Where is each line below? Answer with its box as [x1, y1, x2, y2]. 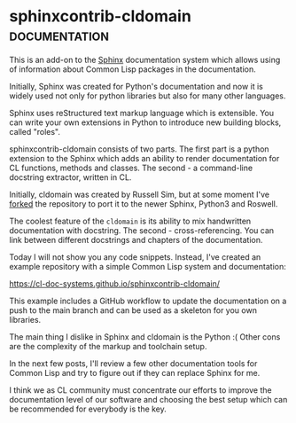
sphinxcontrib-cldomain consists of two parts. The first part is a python [9, 144, 269, 154]
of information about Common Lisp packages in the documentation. [9, 64, 256, 74]
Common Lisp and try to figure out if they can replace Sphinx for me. [9, 367, 261, 378]
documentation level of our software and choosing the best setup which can [9, 394, 288, 404]
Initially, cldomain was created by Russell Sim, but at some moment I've [9, 189, 270, 200]
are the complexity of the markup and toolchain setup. [9, 341, 207, 351]
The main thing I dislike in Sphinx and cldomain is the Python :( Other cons [9, 331, 281, 342]
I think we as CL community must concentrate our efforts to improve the [9, 384, 272, 396]
